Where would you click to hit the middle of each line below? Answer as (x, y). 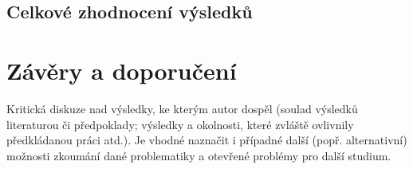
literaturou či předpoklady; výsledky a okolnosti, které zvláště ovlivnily (180, 124)
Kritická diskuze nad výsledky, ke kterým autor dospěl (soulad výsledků (182, 108)
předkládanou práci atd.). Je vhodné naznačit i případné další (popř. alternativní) (207, 140)
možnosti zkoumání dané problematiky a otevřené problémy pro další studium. (199, 155)
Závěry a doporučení (122, 70)
